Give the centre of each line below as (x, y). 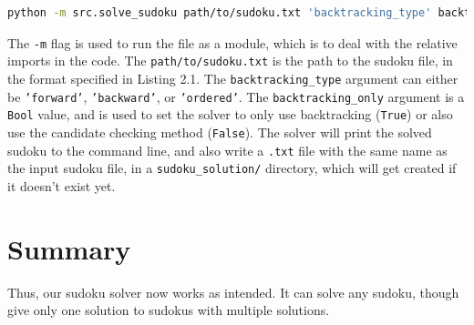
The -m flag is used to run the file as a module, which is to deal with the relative (232, 42)
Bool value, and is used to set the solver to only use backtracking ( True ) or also (230, 114)
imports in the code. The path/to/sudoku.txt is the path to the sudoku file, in (230, 61)
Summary (69, 248)
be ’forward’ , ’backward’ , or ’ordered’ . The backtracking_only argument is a (236, 96)
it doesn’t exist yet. (62, 185)
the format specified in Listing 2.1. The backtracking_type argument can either (233, 78)
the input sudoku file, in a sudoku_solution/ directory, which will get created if (232, 168)
